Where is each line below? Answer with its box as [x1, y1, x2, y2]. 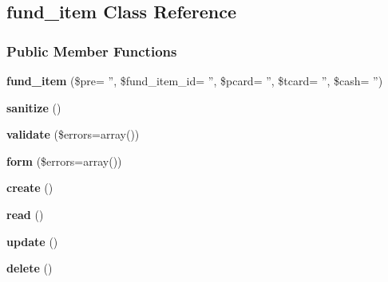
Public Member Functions [6, 41, 177, 61]
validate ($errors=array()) [6, 126, 140, 143]
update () [6, 233, 58, 249]
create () [6, 179, 53, 196]
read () [6, 206, 44, 222]
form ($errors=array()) [6, 152, 122, 169]
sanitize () [6, 99, 61, 116]
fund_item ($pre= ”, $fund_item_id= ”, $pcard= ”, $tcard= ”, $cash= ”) [6, 72, 383, 88]
